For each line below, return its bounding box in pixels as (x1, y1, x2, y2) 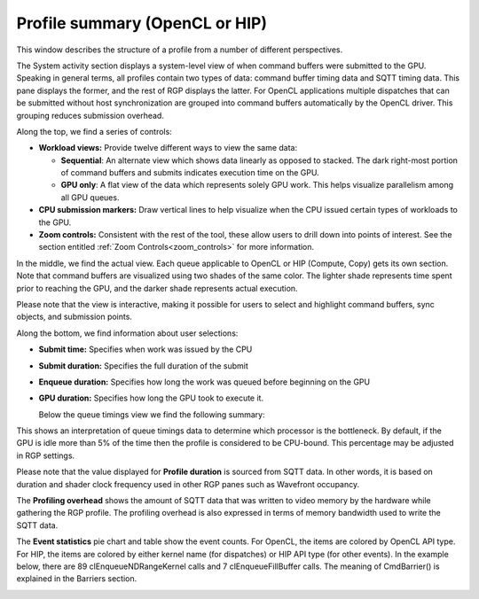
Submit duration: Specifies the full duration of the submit (38, 360, 248, 371)
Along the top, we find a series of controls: (16, 126, 172, 136)
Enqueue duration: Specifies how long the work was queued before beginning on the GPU (38, 377, 371, 387)
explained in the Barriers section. (16, 573, 137, 584)
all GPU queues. (60, 191, 120, 203)
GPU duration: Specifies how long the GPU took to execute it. (38, 393, 264, 403)
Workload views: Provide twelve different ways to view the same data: (38, 143, 297, 153)
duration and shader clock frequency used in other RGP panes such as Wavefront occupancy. (16, 478, 359, 489)
